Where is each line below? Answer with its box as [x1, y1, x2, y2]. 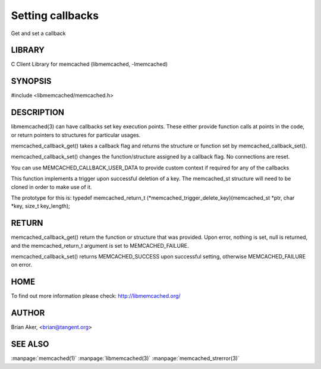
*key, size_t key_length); [11, 203, 71, 210]
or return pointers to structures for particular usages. [11, 131, 141, 138]
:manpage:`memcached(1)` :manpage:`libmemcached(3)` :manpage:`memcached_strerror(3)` [11, 355, 240, 362]
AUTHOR [11, 308, 45, 318]
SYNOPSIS [11, 76, 52, 86]
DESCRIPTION [11, 108, 65, 118]
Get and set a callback [11, 30, 66, 37]
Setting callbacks [11, 9, 99, 22]
